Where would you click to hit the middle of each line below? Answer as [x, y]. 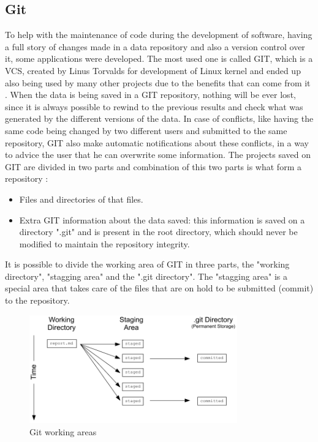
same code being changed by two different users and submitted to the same [146, 130]
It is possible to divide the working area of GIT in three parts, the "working [147, 264]
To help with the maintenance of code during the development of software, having [159, 35]
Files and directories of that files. [81, 199]
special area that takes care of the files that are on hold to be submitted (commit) [159, 288]
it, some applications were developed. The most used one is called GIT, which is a [159, 58]
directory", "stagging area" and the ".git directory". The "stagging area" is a [146, 276]
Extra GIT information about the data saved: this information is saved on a [162, 219]
